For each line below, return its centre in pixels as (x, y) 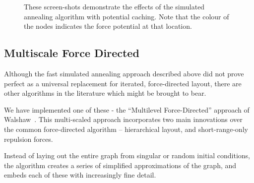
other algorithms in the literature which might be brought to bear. (105, 93)
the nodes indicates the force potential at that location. (108, 26)
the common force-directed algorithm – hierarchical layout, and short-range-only (126, 129)
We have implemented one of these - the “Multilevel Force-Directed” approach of (127, 109)
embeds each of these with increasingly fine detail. (80, 175)
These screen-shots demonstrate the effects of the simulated (114, 6)
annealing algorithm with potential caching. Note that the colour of (127, 16)
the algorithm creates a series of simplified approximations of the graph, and (120, 165)
